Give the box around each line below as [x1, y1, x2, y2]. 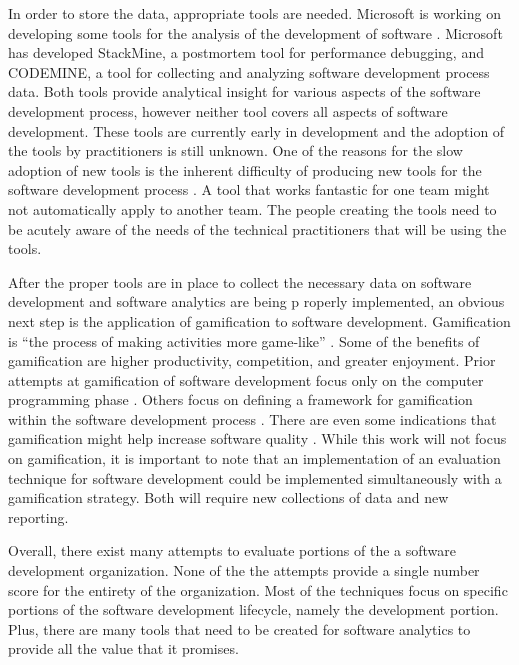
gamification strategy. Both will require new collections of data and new [8, 487, 449, 508]
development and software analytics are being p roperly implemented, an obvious [8, 291, 505, 312]
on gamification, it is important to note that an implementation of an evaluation [8, 448, 501, 469]
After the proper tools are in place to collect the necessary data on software [8, 271, 472, 292]
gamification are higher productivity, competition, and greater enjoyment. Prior [8, 350, 496, 371]
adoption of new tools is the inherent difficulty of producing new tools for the [8, 159, 482, 180]
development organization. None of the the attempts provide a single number [8, 560, 480, 581]
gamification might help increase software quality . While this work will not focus [8, 428, 507, 449]
